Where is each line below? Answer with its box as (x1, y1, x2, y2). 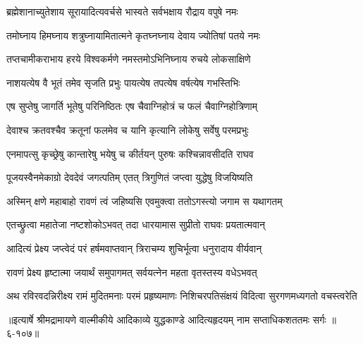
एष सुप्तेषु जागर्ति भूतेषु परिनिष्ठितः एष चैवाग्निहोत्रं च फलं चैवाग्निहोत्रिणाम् (6, 99, 258, 113)
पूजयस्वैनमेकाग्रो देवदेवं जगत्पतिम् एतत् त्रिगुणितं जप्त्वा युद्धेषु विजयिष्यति (6, 170, 253, 185)
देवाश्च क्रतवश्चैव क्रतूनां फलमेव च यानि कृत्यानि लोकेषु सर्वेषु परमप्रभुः (6, 122, 249, 137)
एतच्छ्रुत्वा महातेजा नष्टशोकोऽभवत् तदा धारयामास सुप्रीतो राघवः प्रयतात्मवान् (6, 217, 265, 232)
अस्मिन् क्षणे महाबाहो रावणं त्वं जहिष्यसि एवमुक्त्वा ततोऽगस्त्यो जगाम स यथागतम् (6, 193, 283, 208)
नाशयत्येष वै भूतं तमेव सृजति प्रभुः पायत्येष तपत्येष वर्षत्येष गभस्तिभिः (6, 75, 240, 90)
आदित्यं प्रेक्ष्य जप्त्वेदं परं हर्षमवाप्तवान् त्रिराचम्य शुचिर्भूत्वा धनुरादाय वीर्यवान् (6, 240, 262, 255)
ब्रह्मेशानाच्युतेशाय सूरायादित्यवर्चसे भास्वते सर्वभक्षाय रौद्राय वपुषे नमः (6, 4, 238, 18)
